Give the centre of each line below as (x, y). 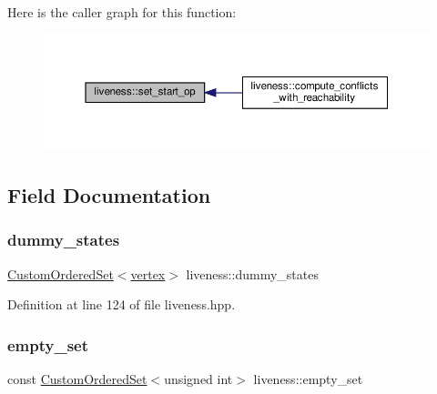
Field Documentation (109, 195)
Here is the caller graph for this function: (122, 12)
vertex (148, 273)
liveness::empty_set (308, 379)
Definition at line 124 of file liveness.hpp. (122, 304)
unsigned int (198, 379)
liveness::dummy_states (252, 273)
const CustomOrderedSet (77, 379)
